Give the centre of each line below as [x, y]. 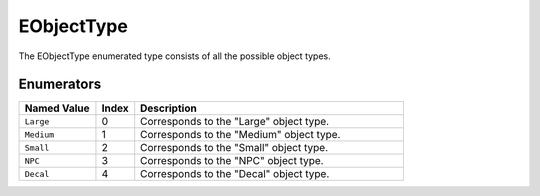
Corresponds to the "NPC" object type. [232, 161]
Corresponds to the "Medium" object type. [240, 135]
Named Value [57, 108]
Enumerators [60, 84]
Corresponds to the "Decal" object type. [235, 174]
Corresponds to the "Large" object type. [235, 122]
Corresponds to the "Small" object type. [234, 148]
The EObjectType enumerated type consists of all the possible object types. [175, 56]
